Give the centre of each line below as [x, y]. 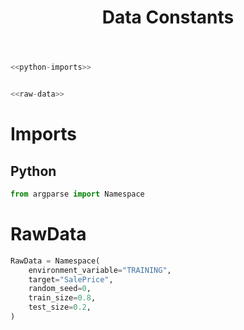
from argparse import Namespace [77, 194]
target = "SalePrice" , [71, 279]
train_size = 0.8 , [62, 298]
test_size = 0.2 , [60, 307]
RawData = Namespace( [55, 261]
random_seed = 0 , [60, 289]
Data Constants [168, 17]
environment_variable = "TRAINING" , [100, 270]
